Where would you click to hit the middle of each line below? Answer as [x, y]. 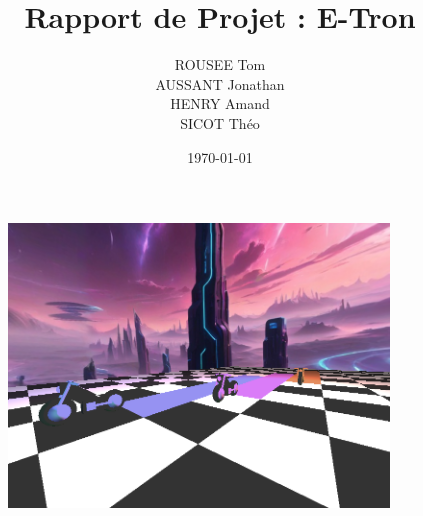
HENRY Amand [220, 103]
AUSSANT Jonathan [220, 83]
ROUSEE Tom [220, 64]
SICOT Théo [220, 122]
